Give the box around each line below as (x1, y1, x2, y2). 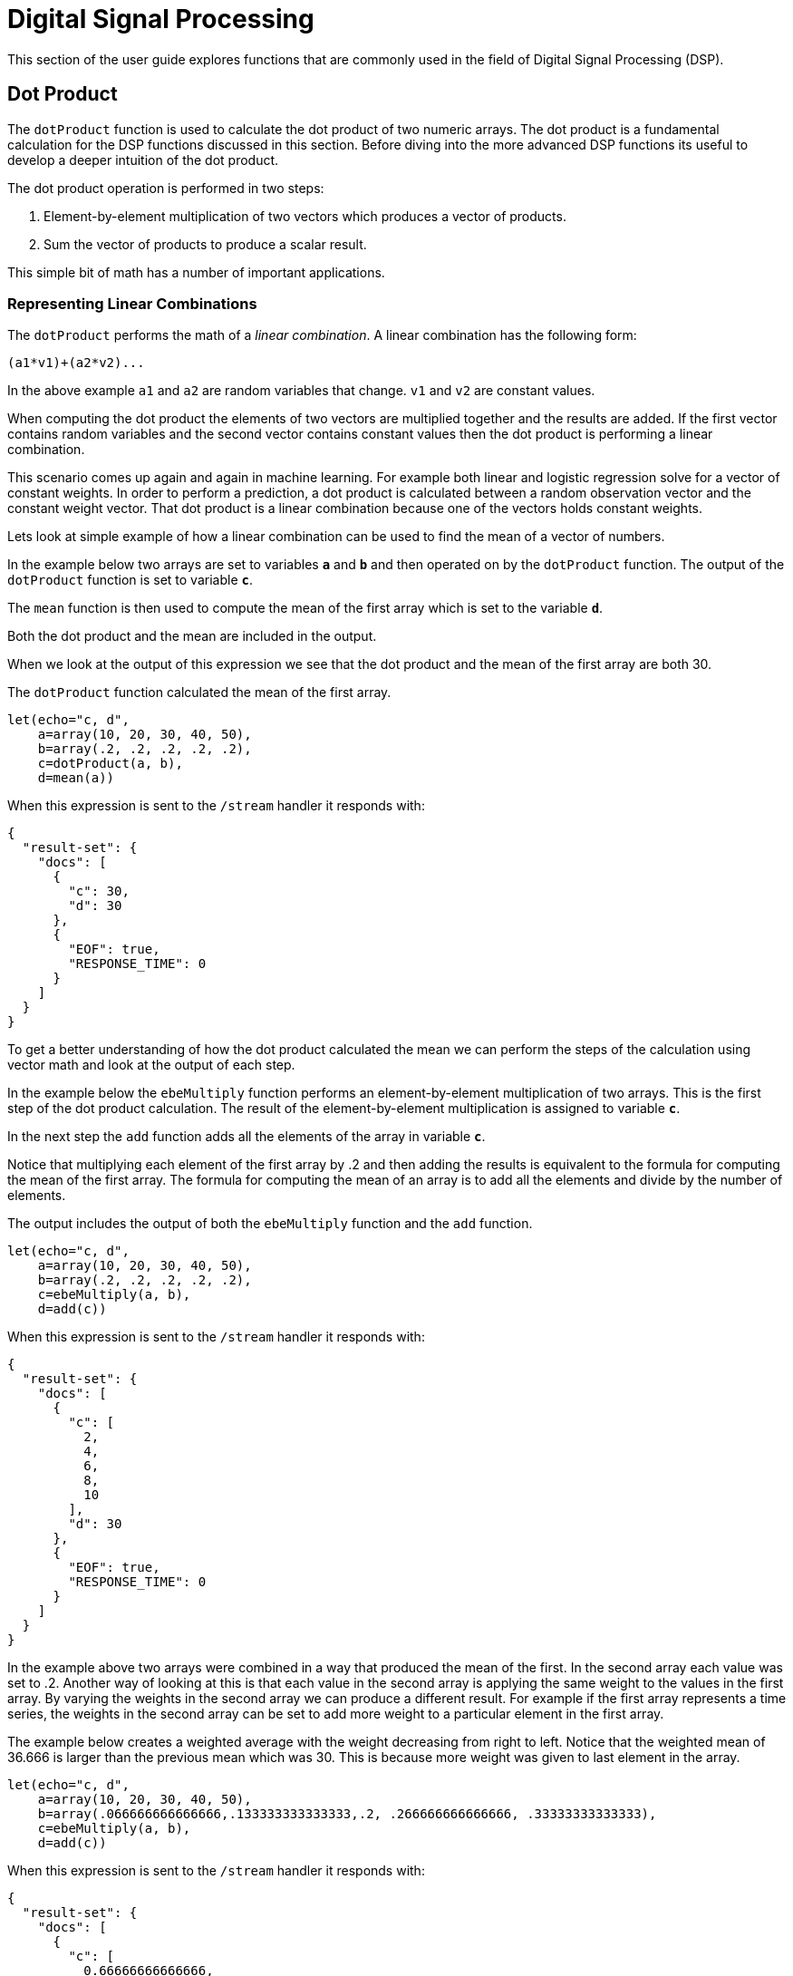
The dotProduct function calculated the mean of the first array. (7, 684, 392, 701)
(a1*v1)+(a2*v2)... (7, 355, 145, 371)
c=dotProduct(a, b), (37, 756, 183, 771)
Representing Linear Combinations (7, 294, 257, 313)
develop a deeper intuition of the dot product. (7, 151, 279, 168)
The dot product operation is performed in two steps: (7, 179, 324, 196)
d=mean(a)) (37, 770, 115, 786)
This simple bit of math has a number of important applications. (7, 264, 385, 280)
